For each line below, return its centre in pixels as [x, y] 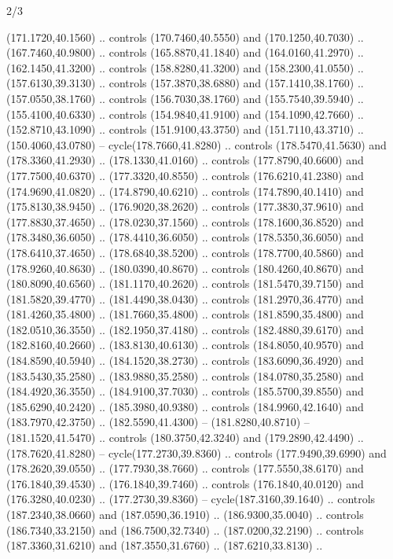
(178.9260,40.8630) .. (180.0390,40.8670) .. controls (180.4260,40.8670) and [185, 268]
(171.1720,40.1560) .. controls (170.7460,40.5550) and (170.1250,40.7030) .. [185, 37]
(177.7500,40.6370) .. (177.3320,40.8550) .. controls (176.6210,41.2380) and [185, 175]
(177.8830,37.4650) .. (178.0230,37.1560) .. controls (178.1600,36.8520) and [185, 221]
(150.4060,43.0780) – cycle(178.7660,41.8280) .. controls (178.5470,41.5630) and [196, 144]
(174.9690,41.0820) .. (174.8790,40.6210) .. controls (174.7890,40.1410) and [185, 191]
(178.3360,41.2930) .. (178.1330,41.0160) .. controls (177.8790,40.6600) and [185, 160]
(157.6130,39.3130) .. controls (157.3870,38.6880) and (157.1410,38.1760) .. [185, 83]
